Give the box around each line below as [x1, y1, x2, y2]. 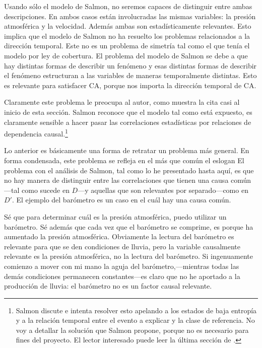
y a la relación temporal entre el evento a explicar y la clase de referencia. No [16, 315, 255, 325]
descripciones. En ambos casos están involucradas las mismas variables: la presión [4, 11, 256, 21]
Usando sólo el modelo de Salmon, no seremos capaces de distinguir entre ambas [4, 1, 252, 11]
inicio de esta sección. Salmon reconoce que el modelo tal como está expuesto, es [4, 106, 252, 117]
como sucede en [21, 184, 70, 195]
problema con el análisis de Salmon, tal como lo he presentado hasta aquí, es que [4, 165, 254, 175]
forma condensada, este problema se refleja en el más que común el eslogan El [4, 155, 244, 165]
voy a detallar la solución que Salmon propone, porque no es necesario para [16, 324, 249, 335]
